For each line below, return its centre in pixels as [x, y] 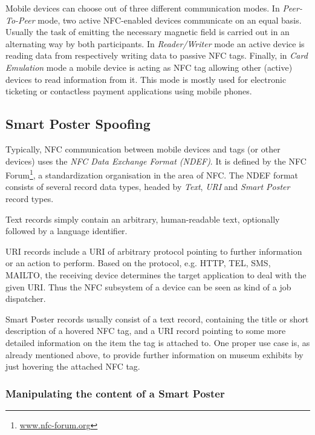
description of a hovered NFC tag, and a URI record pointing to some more [146, 331]
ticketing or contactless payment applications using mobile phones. [129, 91]
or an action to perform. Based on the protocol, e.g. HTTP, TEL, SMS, [138, 263]
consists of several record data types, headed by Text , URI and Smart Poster [148, 187]
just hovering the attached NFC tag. [73, 366]
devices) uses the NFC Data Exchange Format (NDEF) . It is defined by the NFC [156, 161]
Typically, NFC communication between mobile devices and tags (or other [143, 149]
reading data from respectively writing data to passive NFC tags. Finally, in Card [157, 55]
